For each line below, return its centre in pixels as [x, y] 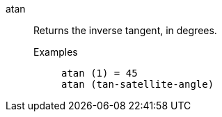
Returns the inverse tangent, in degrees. [125, 30]
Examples [56, 52]
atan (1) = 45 [100, 73]
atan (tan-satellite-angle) [138, 84]
